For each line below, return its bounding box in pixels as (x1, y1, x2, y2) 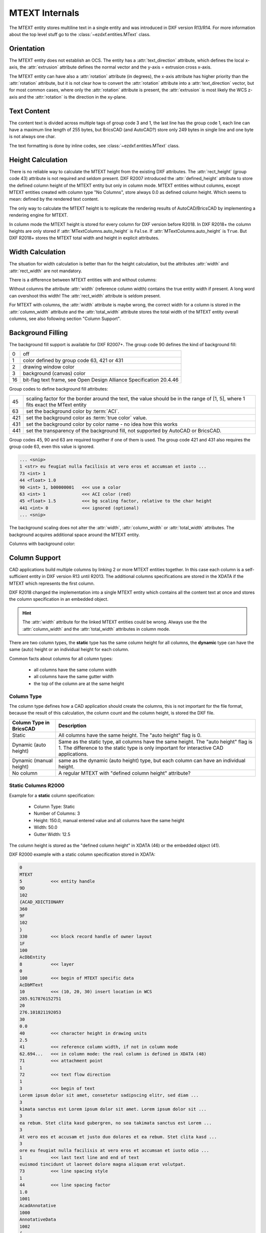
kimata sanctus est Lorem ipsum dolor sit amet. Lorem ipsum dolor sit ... (19, 1106, 207, 1112)
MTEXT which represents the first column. (9, 580, 95, 586)
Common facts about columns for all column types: (9, 655, 113, 661)
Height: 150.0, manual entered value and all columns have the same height (33, 817, 185, 823)
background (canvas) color (23, 370, 86, 377)
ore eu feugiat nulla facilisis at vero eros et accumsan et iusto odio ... (19, 1148, 209, 1154)
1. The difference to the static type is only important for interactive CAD (58, 744, 224, 751)
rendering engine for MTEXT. (9, 212, 68, 218)
